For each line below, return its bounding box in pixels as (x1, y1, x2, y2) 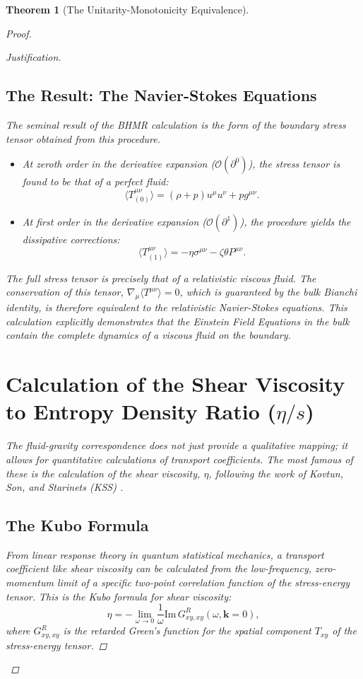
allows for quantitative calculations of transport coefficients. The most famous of (6, 451, 353, 466)
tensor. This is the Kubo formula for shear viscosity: (6, 588, 232, 603)
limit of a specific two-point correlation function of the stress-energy (56, 575, 350, 590)
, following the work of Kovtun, (208, 465, 343, 480)
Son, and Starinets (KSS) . (6, 480, 124, 494)
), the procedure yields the (239, 214, 351, 228)
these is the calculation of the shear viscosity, (6, 465, 201, 480)
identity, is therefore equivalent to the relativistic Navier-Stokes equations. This (6, 300, 347, 315)
